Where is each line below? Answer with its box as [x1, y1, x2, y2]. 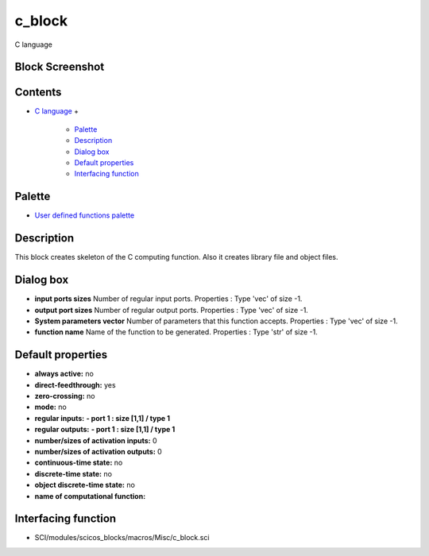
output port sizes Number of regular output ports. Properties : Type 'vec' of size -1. [34, 305, 309, 315]
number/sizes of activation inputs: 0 [34, 435, 158, 445]
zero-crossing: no [34, 392, 95, 400]
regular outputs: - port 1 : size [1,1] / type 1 [34, 425, 176, 434]
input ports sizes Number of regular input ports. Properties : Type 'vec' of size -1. [34, 294, 303, 303]
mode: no [34, 402, 67, 412]
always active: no [34, 369, 95, 379]
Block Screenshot [14, 60, 105, 74]
